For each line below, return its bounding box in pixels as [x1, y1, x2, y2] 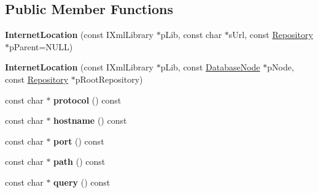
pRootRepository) [75, 72, 143, 85]
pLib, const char [160, 28, 222, 41]
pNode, [267, 61, 294, 74]
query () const [53, 175, 111, 188]
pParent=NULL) [9, 40, 73, 53]
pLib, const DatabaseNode [160, 61, 260, 74]
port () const [53, 134, 104, 147]
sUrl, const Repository [228, 28, 313, 41]
